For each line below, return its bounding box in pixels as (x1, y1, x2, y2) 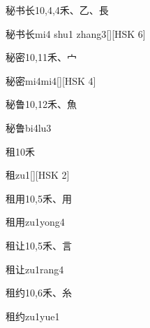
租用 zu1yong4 (6, 214, 65, 229)
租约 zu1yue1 (6, 308, 60, 323)
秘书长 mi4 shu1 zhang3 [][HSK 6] (6, 26, 146, 41)
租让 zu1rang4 (6, 261, 64, 276)
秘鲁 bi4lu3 (6, 120, 52, 135)
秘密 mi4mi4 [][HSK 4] (6, 73, 96, 88)
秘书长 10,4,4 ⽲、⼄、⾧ (6, 3, 109, 17)
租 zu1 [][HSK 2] (6, 168, 70, 182)
